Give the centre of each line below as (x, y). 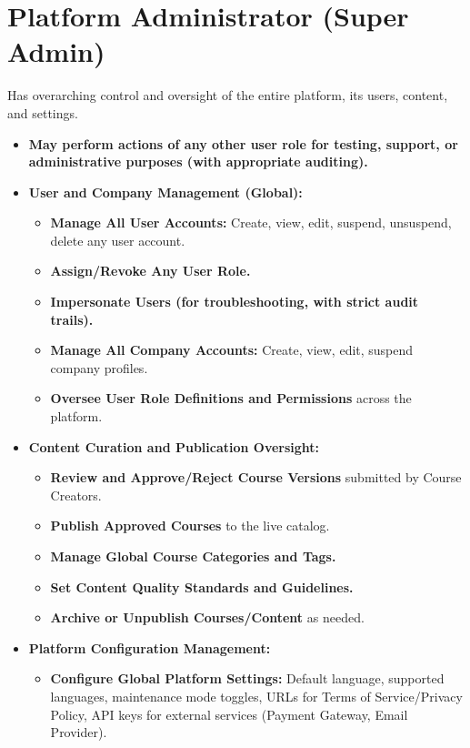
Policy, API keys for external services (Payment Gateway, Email (229, 714)
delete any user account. (118, 240)
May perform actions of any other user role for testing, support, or (243, 143)
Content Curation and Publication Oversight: (174, 446)
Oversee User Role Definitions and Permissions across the (231, 398)
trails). (72, 319)
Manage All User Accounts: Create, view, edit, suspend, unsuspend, (251, 222)
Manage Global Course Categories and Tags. (193, 556)
